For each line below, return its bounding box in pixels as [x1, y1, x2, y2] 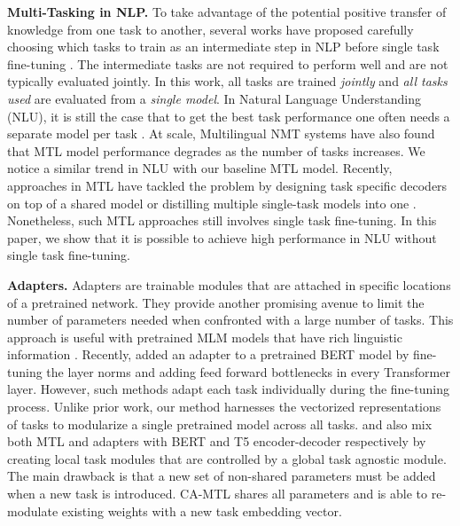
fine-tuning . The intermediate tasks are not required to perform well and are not [7, 54, 448, 73]
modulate [7, 501, 58, 520]
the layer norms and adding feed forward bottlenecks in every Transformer [46, 362, 450, 381]
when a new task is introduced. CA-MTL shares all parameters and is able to [7, 484, 428, 503]
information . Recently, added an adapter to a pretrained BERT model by [7, 345, 409, 364]
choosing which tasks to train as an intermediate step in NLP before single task [7, 37, 440, 56]
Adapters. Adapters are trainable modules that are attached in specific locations [7, 275, 451, 294]
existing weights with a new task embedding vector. [61, 501, 342, 520]
